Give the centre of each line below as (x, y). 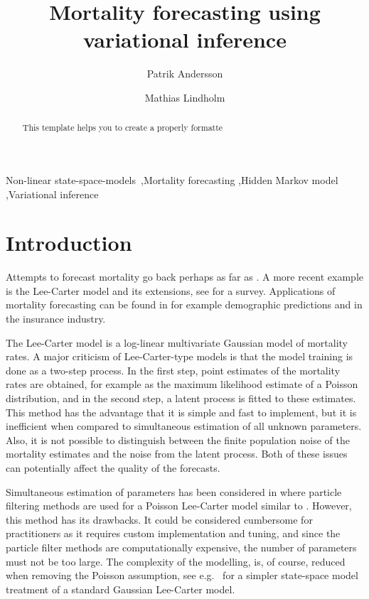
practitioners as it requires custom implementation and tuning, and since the (173, 533)
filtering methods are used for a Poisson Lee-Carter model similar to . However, (179, 506)
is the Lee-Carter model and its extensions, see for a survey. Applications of (171, 290)
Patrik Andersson (185, 74)
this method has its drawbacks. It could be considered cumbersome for (159, 519)
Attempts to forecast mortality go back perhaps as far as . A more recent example (184, 277)
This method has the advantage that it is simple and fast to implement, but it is (181, 412)
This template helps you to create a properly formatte (123, 128)
